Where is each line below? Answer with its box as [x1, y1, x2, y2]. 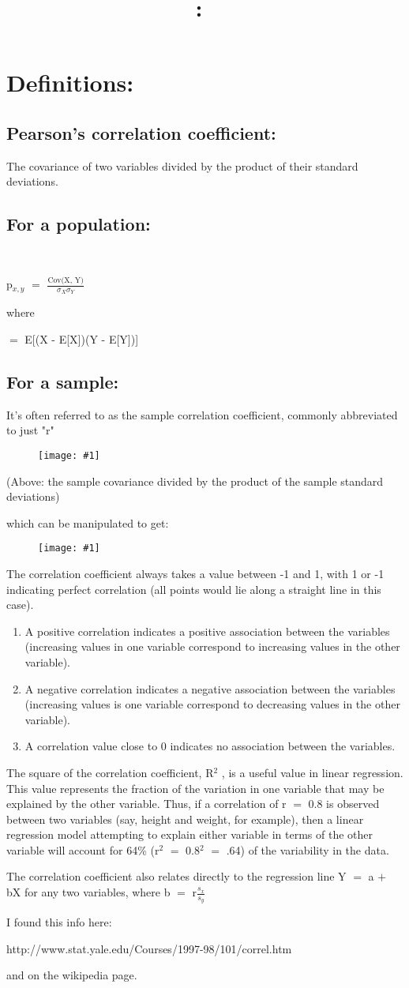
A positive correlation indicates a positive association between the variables [24, 622, 390, 639]
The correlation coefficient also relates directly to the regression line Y [6, 868, 347, 885]
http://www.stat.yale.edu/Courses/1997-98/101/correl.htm [6, 940, 292, 956]
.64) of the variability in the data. [226, 841, 389, 858]
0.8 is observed [308, 795, 380, 812]
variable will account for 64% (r [6, 841, 159, 858]
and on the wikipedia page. [6, 967, 137, 983]
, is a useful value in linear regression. [221, 764, 403, 780]
